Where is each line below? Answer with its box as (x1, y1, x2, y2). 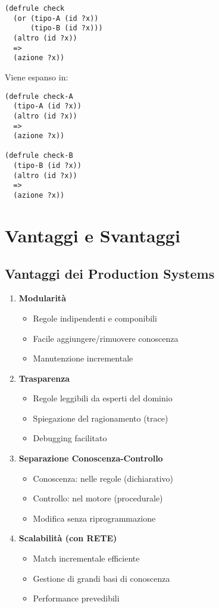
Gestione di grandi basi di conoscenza (33, 572, 170, 584)
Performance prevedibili (33, 592, 120, 604)
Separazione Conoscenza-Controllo (18, 452, 163, 464)
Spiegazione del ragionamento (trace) (33, 411, 168, 424)
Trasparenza (18, 372, 70, 384)
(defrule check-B (5, 151, 73, 160)
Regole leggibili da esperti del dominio (33, 392, 173, 404)
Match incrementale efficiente (33, 552, 140, 565)
